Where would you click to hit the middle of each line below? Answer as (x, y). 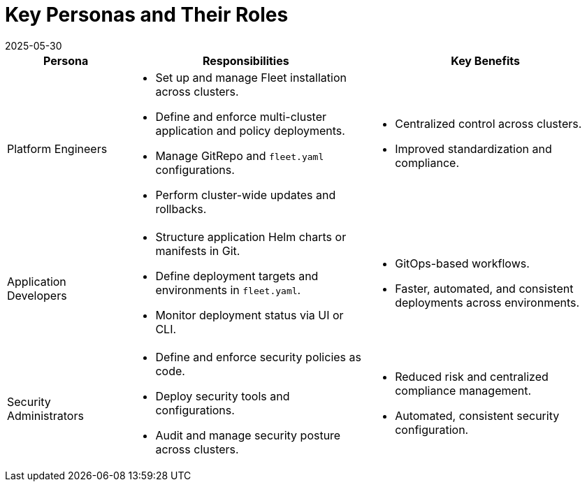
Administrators (45, 415)
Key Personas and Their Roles (147, 15)
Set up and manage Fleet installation (251, 77)
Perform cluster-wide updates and (246, 195)
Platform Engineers (57, 148)
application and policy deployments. (250, 130)
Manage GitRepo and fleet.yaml (240, 155)
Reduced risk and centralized (472, 376)
